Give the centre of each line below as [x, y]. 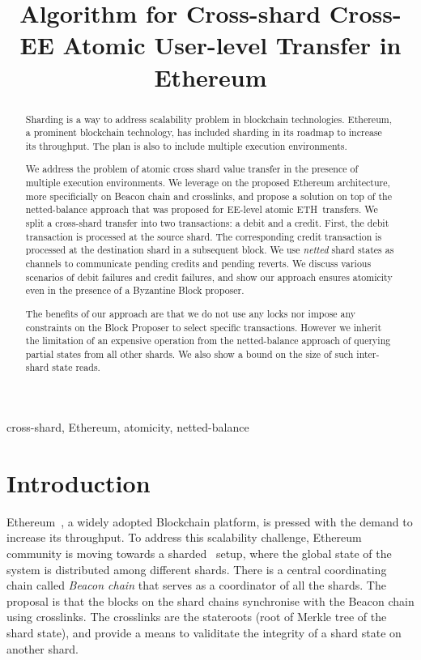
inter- [368, 353]
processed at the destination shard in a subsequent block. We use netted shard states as [210, 250]
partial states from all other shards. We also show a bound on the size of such [189, 353]
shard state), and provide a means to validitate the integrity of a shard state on [204, 633]
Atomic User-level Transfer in [232, 45]
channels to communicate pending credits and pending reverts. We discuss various [198, 263]
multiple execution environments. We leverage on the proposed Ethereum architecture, [208, 183]
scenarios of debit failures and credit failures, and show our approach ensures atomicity [209, 277]
